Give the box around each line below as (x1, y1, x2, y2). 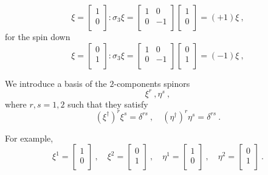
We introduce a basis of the (5, 77, 107, 89)
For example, (5, 131, 53, 144)
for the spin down (5, 30, 70, 43)
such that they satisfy (67, 97, 148, 110)
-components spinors (114, 77, 190, 89)
